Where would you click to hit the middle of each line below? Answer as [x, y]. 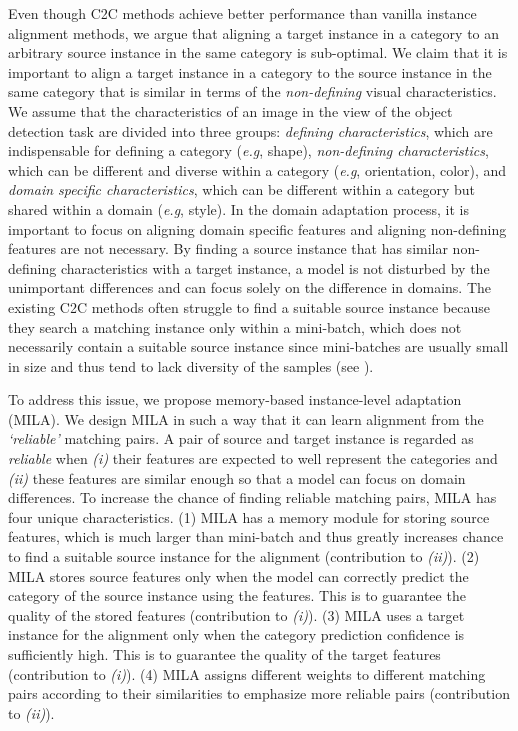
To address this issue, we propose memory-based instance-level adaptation [235, 399]
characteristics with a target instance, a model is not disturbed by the [275, 267]
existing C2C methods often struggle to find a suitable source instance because [249, 306]
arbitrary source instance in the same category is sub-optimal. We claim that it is [258, 52]
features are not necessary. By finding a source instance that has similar [228, 248]
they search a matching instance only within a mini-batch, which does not [235, 326]
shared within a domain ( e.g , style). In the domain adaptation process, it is [239, 208]
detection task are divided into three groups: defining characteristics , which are [250, 130]
